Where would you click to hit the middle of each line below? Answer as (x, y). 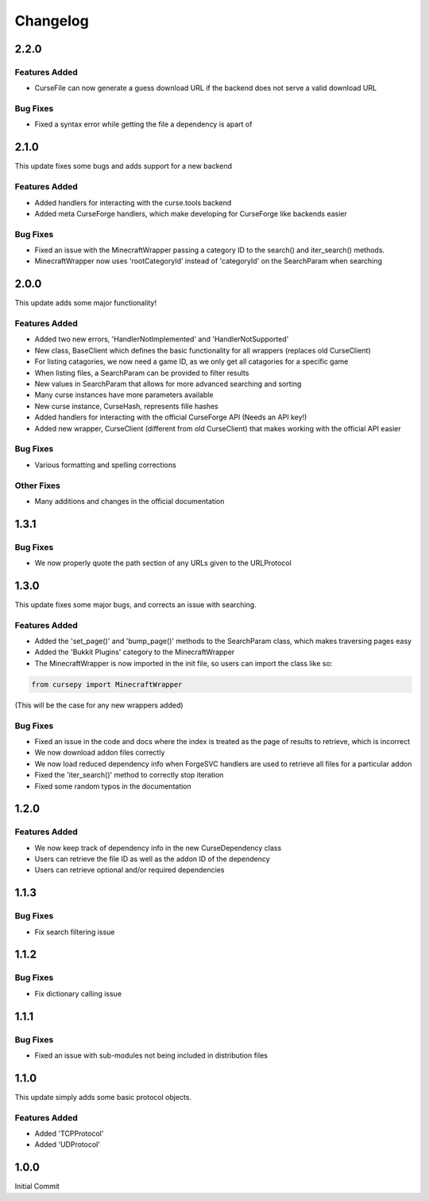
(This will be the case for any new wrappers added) (99, 705)
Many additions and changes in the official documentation (129, 501)
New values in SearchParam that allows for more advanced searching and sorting (168, 384)
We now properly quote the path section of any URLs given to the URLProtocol (163, 563)
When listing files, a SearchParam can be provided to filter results (142, 372)
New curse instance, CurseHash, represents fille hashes (126, 406)
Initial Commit (37, 1187)
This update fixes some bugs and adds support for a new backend (124, 166)
